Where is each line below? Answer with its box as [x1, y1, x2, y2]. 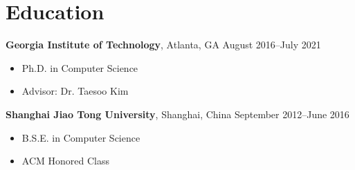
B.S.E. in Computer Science [21, 130, 140, 144]
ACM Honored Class [21, 153, 109, 168]
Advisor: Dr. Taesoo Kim [21, 84, 129, 98]
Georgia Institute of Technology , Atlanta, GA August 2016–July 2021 [6, 37, 321, 52]
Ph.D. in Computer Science [21, 60, 138, 75]
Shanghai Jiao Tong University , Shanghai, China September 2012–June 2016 [6, 106, 349, 121]
